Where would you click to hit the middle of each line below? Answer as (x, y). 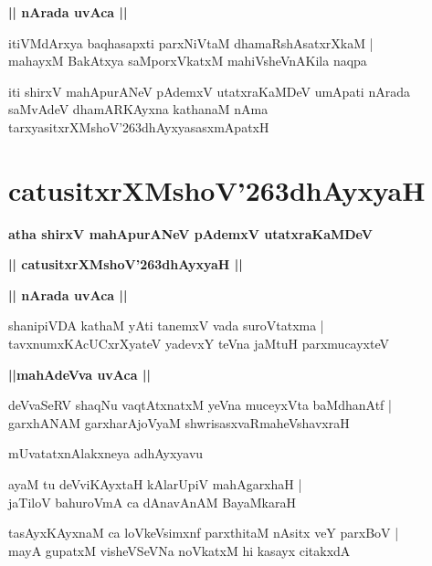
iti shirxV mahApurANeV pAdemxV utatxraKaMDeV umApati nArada (209, 91)
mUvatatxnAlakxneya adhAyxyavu (106, 453)
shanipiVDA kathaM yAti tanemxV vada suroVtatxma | (166, 325)
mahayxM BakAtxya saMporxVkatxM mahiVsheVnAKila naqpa (188, 61)
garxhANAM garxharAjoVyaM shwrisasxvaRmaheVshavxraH (179, 422)
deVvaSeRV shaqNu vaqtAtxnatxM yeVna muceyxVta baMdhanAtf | (200, 405)
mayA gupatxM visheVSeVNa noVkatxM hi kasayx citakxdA (179, 550)
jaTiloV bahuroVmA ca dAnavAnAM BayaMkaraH (152, 502)
